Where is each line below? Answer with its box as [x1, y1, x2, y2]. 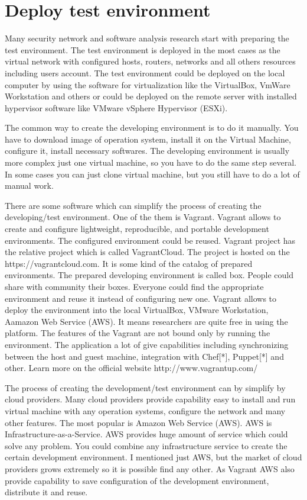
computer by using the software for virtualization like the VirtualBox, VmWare [5, 78, 290, 91]
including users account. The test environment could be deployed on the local [5, 66, 285, 79]
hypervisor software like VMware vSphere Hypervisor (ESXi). [5, 101, 228, 114]
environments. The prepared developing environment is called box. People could [5, 269, 293, 281]
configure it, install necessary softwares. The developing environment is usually [5, 144, 290, 157]
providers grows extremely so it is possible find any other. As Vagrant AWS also [5, 462, 295, 475]
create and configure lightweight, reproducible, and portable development [5, 222, 269, 235]
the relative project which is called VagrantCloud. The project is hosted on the [5, 246, 290, 258]
